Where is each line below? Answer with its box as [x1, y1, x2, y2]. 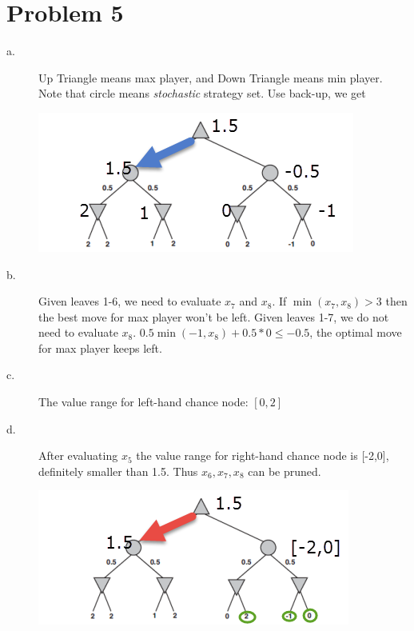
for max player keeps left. [38, 339, 162, 356]
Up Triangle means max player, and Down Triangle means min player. [38, 69, 383, 86]
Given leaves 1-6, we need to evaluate [38, 293, 221, 310]
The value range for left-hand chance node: [38, 393, 249, 410]
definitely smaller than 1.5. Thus [38, 462, 198, 479]
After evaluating [38, 447, 118, 464]
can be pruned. [248, 462, 321, 479]
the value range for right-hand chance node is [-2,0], [136, 447, 389, 464]
